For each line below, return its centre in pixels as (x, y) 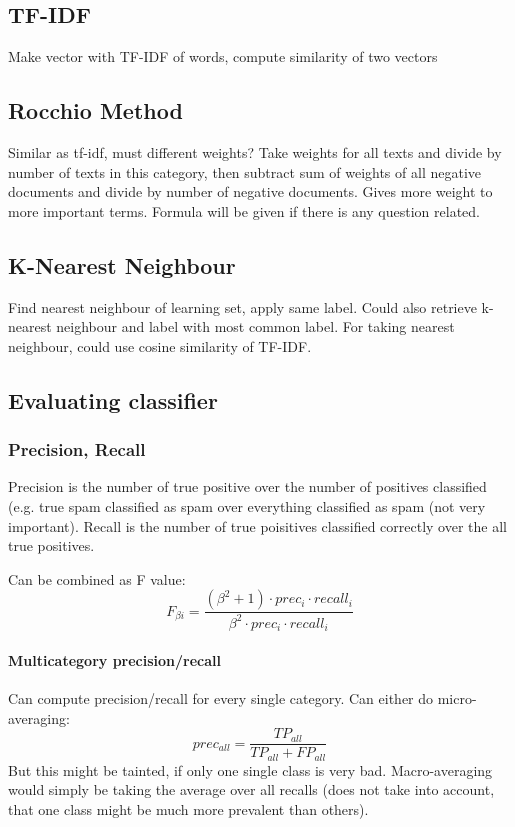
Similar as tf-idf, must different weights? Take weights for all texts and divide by (255, 152)
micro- (457, 697)
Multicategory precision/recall (115, 659)
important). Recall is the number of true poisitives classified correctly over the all (257, 525)
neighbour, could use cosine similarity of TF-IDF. (160, 345)
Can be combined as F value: (97, 578)
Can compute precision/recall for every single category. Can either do (221, 697)
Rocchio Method (95, 110)
